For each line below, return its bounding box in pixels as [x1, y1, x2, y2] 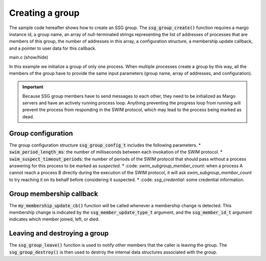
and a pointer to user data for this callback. [9, 45, 97, 51]
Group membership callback [9, 189, 99, 198]
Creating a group [9, 7, 80, 18]
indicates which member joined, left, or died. [9, 216, 100, 222]
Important [22, 84, 44, 90]
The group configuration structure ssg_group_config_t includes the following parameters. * [9, 142, 201, 148]
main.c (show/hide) [9, 54, 49, 60]
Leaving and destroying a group [9, 229, 109, 238]
